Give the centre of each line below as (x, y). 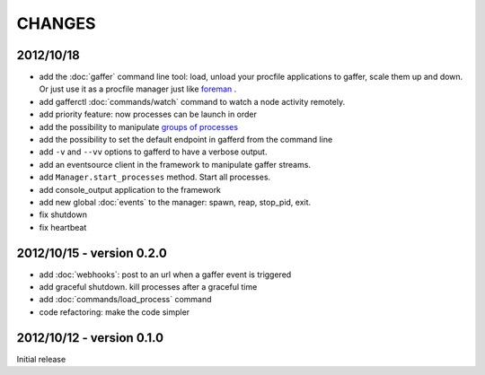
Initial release (41, 359)
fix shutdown (63, 214)
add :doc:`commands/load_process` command (125, 300)
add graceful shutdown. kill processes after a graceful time (148, 287)
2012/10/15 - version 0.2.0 (92, 253)
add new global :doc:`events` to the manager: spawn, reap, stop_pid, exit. (175, 202)
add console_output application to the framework (130, 189)
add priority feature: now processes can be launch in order (148, 114)
